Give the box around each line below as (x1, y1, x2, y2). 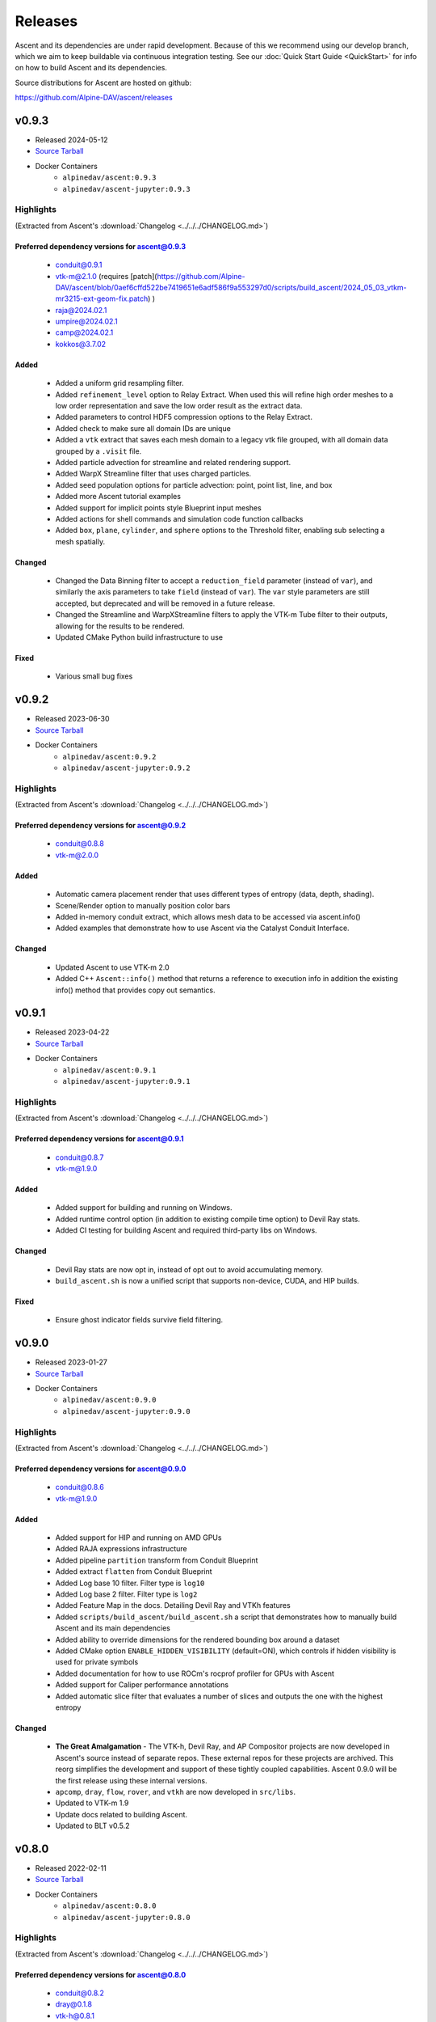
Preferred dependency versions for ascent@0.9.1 (15, 1134, 185, 1144)
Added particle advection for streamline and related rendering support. (55, 457, 291, 467)
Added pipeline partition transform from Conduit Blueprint (55, 1555, 258, 1565)
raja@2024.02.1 (55, 305, 107, 315)
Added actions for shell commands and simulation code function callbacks (55, 514, 304, 523)
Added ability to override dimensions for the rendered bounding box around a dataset (55, 1635, 340, 1644)
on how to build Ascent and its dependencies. (15, 63, 167, 73)
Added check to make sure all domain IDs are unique (55, 423, 232, 433)
